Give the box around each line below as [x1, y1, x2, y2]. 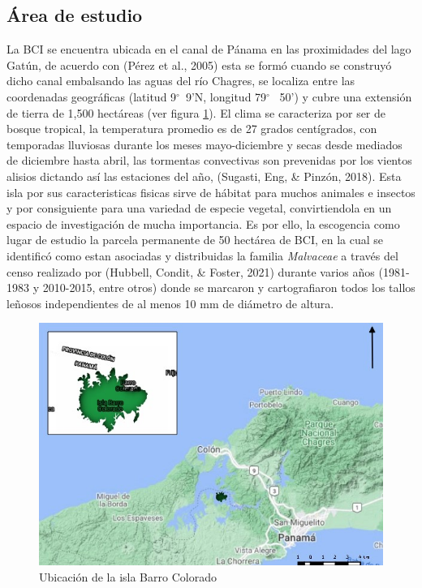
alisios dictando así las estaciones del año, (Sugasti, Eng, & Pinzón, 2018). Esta [6, 167, 402, 184]
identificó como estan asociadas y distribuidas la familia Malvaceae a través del [6, 247, 398, 264]
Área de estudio [6, 2, 143, 28]
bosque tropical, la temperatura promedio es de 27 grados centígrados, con [6, 120, 377, 137]
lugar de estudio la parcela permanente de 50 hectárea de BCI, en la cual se [6, 231, 384, 248]
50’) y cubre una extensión [279, 88, 412, 105]
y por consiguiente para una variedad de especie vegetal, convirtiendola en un [6, 200, 392, 217]
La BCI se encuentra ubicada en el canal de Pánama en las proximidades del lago [6, 41, 411, 58]
